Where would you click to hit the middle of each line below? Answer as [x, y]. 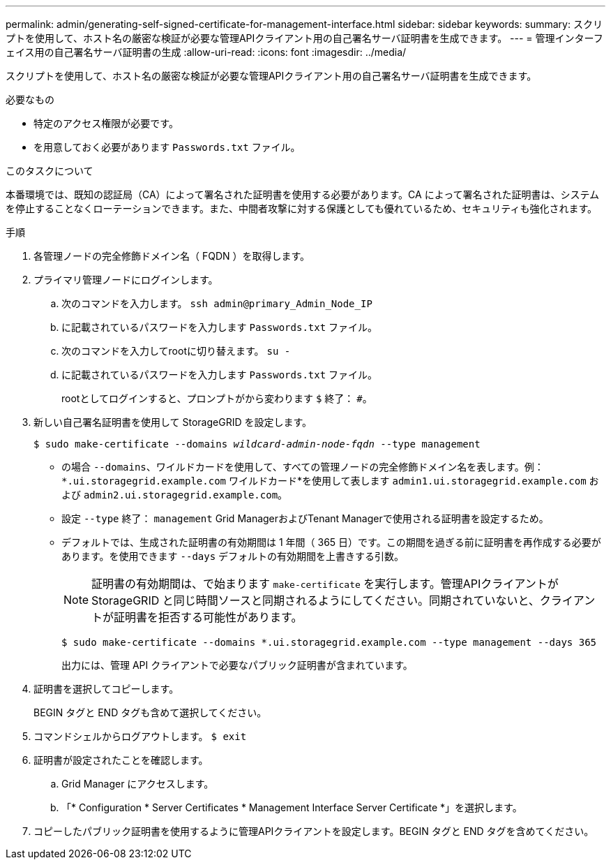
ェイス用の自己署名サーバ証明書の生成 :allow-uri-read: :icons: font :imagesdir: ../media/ [206, 52]
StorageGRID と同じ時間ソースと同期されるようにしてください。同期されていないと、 [316, 600]
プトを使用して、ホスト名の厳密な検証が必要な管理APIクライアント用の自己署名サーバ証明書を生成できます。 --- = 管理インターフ [304, 38]
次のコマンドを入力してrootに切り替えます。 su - [176, 351]
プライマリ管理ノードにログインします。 [126, 280]
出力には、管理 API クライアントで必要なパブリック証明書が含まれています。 [237, 665]
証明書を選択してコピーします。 [106, 689]
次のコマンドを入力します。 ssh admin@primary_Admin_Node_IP [217, 303]
